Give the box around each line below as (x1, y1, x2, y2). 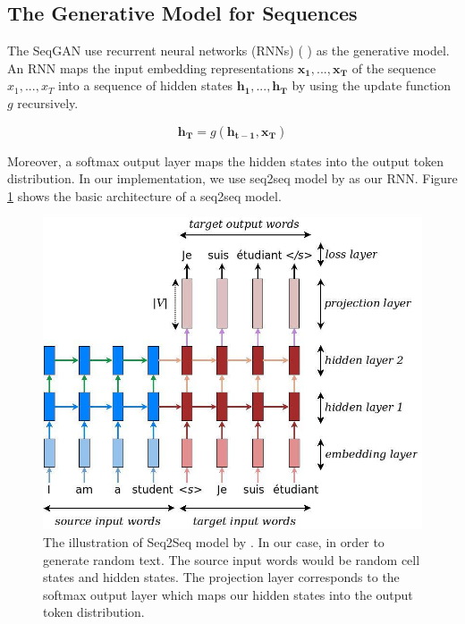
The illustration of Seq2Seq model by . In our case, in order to (43, 532, 385, 551)
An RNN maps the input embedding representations (7, 58, 294, 77)
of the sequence (351, 58, 436, 77)
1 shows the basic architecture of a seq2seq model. (7, 186, 282, 205)
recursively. (17, 93, 79, 112)
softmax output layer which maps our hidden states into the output (43, 585, 413, 603)
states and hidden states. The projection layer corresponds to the (43, 568, 400, 586)
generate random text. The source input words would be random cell (43, 550, 420, 569)
